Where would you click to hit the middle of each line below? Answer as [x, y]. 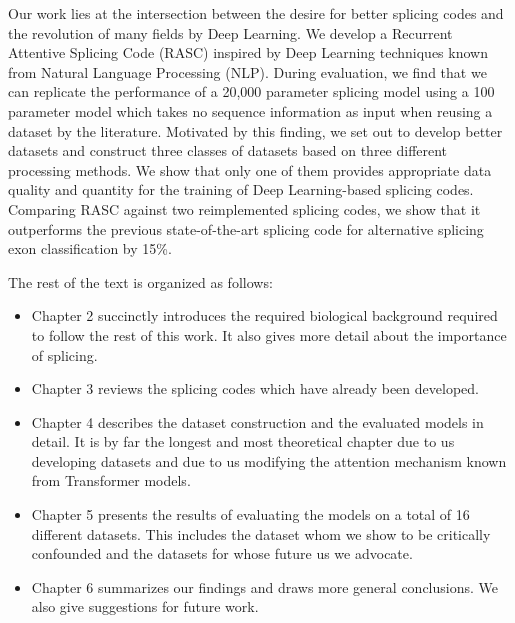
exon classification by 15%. [90, 248]
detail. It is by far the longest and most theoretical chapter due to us [243, 441]
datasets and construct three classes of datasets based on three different [228, 150]
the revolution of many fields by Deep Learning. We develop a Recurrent [230, 32]
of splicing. [64, 354]
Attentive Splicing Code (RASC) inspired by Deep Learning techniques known [248, 52]
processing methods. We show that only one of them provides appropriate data [250, 169]
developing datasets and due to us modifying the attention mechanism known [269, 460]
